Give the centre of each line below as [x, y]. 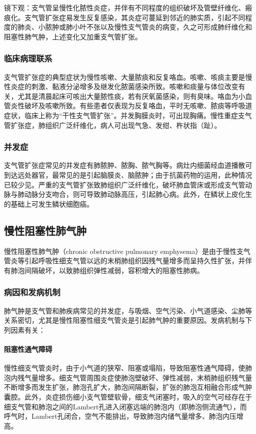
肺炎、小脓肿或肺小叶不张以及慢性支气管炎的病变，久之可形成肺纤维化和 [135, 27]
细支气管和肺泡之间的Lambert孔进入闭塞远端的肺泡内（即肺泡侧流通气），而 [126, 406]
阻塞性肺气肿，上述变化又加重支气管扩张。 [73, 36]
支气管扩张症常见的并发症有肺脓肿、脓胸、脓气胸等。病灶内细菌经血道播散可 [128, 165]
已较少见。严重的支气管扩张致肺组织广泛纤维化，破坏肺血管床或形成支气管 [125, 184]
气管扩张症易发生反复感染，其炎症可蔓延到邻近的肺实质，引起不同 [138, 17]
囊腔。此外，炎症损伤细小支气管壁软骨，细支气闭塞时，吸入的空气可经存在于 [128, 396]
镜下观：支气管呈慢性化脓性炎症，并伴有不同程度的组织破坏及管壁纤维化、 [125, 7]
